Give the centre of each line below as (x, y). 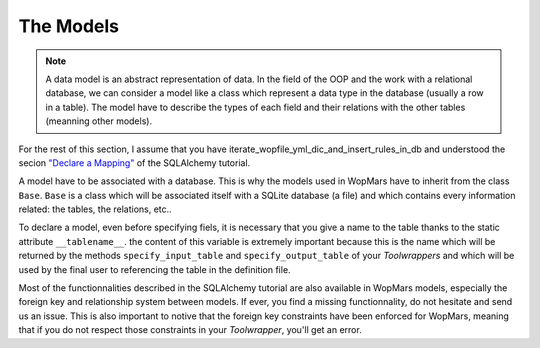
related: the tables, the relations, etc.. (95, 209)
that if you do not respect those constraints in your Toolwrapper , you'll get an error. (190, 330)
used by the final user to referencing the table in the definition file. (154, 269)
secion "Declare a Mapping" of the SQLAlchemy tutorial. (134, 162)
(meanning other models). (99, 121)
